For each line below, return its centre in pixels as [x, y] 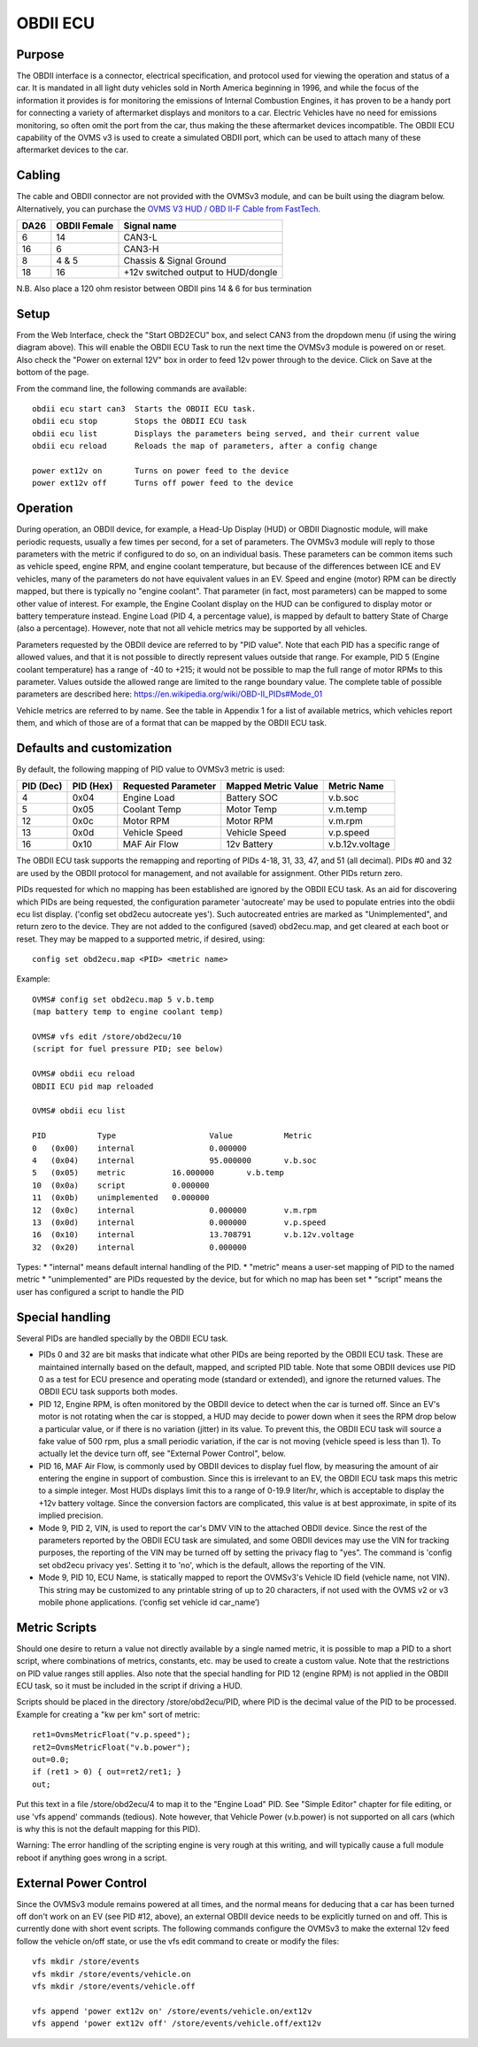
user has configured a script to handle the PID [100, 1291]
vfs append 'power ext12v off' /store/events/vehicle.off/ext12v [177, 2024]
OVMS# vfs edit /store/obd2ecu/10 [107, 1037]
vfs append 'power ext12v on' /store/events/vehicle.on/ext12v [172, 2011]
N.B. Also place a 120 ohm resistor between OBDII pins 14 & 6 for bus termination [164, 289]
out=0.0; [51, 1760]
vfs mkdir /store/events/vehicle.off [114, 1986]
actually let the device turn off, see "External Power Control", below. [162, 1454]
